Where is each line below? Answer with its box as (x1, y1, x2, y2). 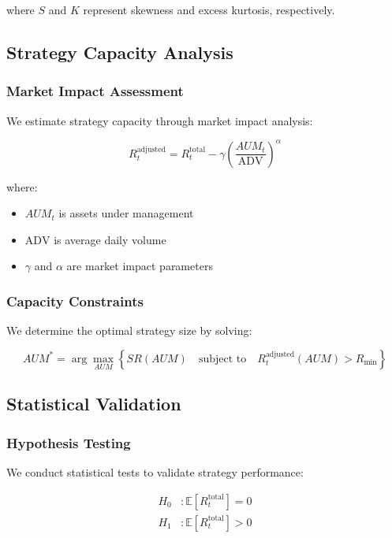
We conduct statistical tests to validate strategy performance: (6, 464, 304, 480)
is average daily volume (54, 231, 166, 247)
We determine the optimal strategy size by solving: (6, 322, 252, 339)
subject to (198, 353, 247, 365)
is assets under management (58, 205, 194, 221)
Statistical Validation (6, 391, 181, 416)
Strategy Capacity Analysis (6, 39, 233, 64)
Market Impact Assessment (6, 81, 184, 101)
